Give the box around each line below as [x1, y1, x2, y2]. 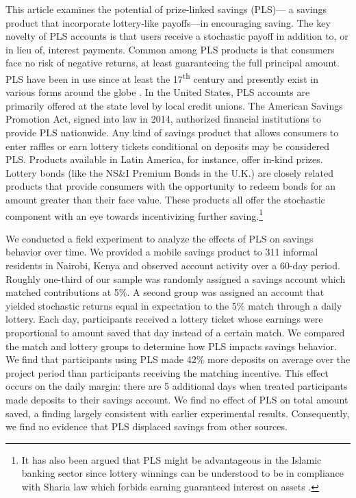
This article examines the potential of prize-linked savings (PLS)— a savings [5, 2, 327, 16]
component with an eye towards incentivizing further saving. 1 [5, 206, 263, 223]
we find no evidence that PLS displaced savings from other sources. [5, 419, 288, 434]
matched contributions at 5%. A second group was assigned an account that [5, 285, 325, 299]
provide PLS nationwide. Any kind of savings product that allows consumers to [5, 125, 339, 139]
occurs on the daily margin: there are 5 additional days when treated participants [5, 379, 348, 393]
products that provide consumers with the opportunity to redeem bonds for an [5, 179, 336, 193]
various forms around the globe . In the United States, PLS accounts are [5, 85, 310, 99]
